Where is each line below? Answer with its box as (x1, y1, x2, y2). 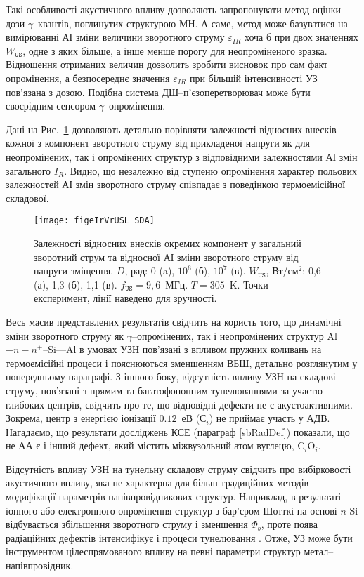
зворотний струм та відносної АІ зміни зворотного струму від (34, 249, 299, 264)
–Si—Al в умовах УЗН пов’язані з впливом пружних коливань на (43, 342, 322, 357)
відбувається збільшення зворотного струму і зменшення (6, 517, 248, 531)
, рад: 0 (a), (124, 263, 175, 278)
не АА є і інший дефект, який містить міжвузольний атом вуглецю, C (6, 438, 305, 453)
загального (6, 163, 51, 178)
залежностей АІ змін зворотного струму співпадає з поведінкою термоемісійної (6, 177, 346, 192)
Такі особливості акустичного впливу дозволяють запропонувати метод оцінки (6, 2, 341, 16)
